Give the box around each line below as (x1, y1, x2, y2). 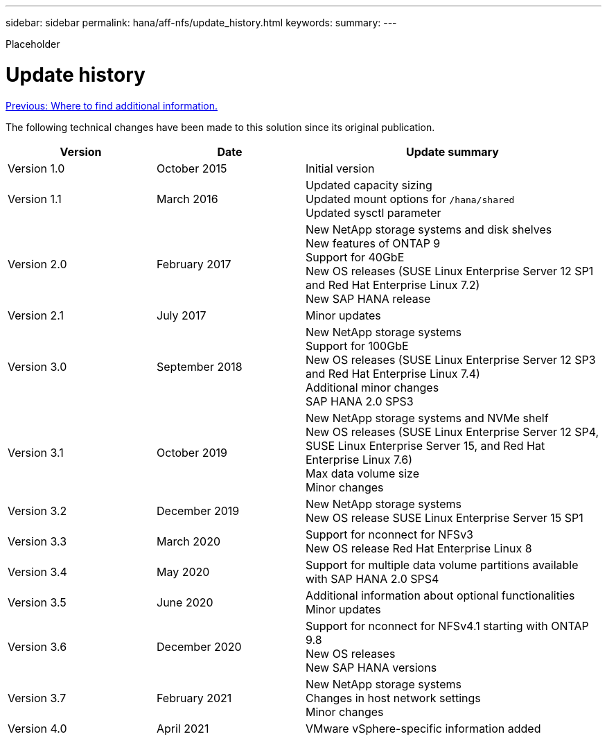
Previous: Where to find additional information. (6, 99, 218, 112)
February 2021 (157, 690, 232, 705)
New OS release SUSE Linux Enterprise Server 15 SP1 (306, 510, 583, 525)
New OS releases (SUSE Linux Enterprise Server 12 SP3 (306, 352, 596, 367)
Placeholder (6, 38, 60, 50)
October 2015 (157, 161, 227, 175)
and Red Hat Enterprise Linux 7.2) (306, 277, 480, 292)
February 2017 (157, 256, 231, 271)
